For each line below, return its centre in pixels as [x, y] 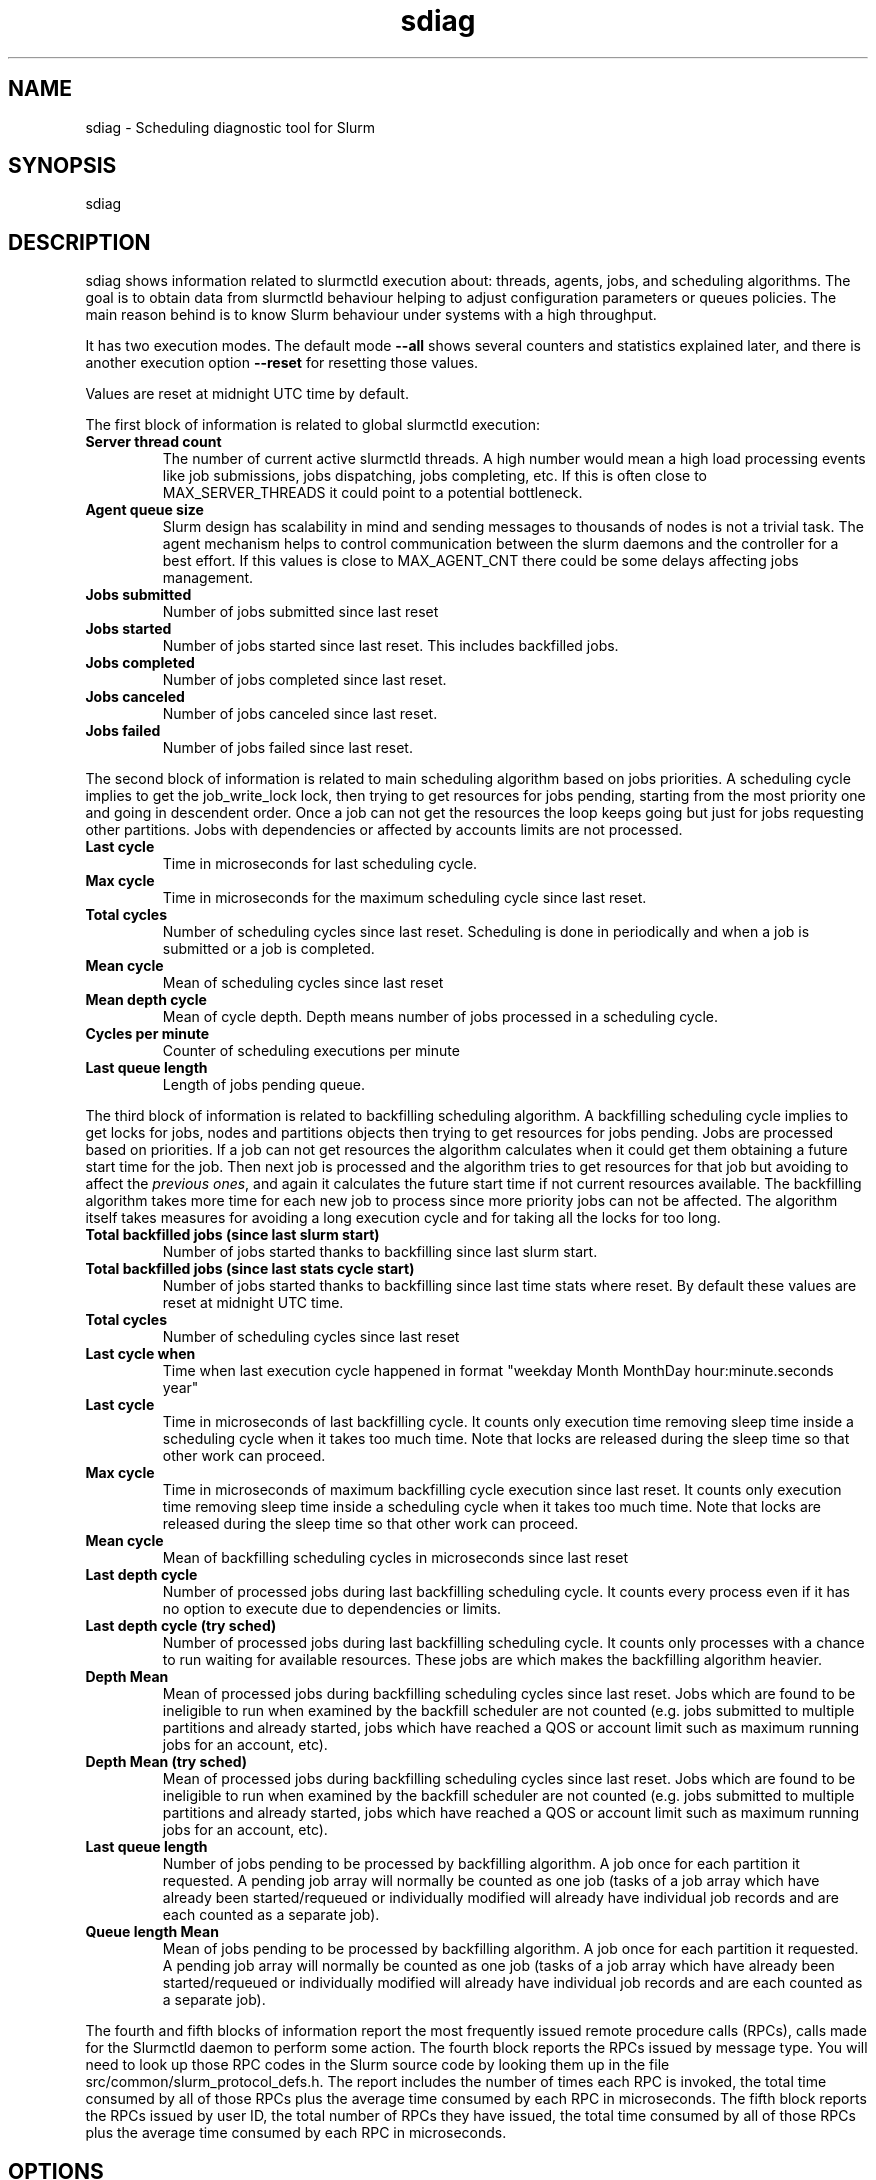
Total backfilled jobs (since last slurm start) [232, 1235]
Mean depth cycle [146, 1000]
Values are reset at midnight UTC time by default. [247, 394]
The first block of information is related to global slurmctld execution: [312, 425]
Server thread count [153, 442]
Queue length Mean [152, 1932]
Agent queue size [144, 510]
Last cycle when [140, 1354]
